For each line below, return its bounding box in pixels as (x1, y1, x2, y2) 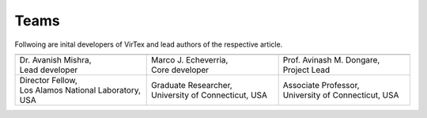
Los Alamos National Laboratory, (19, 84, 142, 95)
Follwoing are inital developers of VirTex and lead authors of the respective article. (14, 40, 283, 49)
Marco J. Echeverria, (151, 54, 229, 65)
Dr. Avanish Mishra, (19, 54, 92, 65)
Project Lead (282, 64, 331, 75)
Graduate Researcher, (151, 79, 232, 90)
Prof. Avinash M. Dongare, (282, 54, 380, 65)
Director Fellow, (19, 74, 78, 86)
